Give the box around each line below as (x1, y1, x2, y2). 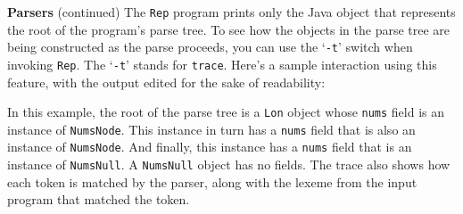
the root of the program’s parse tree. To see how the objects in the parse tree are (7, 20, 451, 38)
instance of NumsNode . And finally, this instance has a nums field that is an (7, 137, 412, 156)
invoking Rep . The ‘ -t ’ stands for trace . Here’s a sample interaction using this (7, 54, 437, 73)
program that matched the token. (7, 190, 190, 209)
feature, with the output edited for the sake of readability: (7, 72, 326, 91)
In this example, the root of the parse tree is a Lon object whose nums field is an (7, 103, 445, 121)
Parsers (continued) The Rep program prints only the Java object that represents (7, 3, 456, 21)
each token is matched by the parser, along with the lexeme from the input (7, 172, 418, 191)
